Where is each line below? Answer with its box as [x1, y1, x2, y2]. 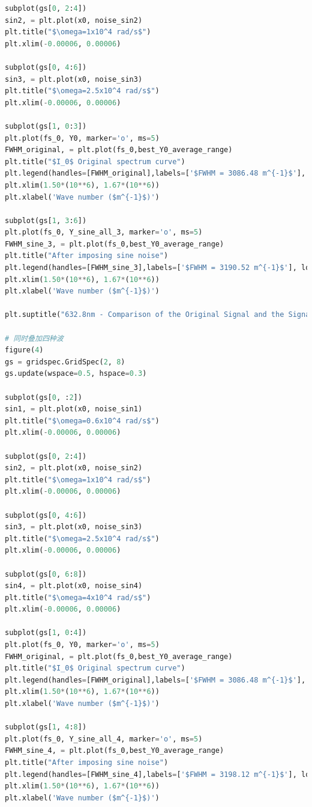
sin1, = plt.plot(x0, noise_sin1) [5, 405, 143, 414]
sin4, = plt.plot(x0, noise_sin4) [5, 581, 143, 591]
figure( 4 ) [5, 346, 44, 355]
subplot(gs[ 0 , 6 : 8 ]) [5, 569, 87, 578]
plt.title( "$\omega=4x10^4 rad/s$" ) [5, 593, 151, 602]
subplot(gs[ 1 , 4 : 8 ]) [5, 723, 87, 732]
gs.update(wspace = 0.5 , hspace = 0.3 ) [5, 369, 147, 378]
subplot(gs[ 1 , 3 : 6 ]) [5, 216, 87, 225]
